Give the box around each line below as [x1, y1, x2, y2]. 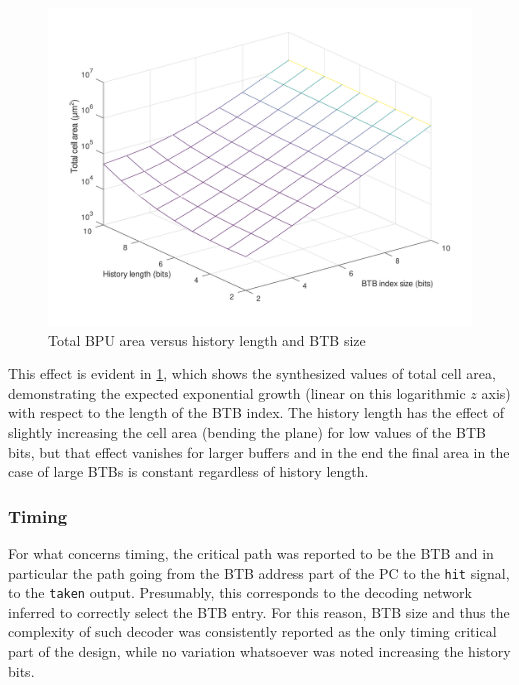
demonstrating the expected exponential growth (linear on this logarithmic [8, 382, 466, 403]
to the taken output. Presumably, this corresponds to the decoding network [8, 582, 472, 603]
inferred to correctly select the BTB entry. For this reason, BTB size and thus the [8, 601, 510, 622]
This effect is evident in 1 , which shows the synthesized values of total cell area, [8, 363, 496, 384]
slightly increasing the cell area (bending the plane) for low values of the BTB [8, 421, 486, 442]
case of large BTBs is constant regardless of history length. [8, 461, 369, 482]
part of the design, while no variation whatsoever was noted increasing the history [8, 641, 511, 662]
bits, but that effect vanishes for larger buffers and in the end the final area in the [8, 441, 510, 462]
